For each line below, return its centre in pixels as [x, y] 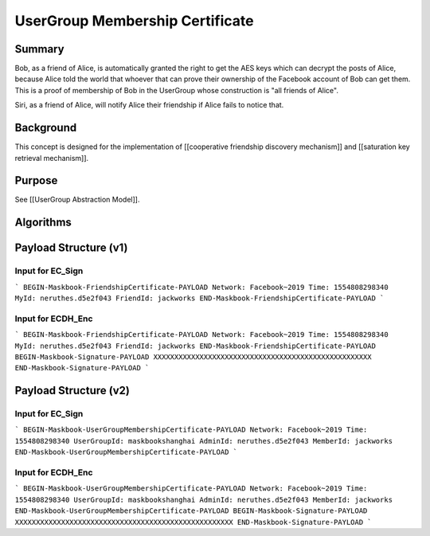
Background [46, 128]
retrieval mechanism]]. [52, 158]
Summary [39, 49]
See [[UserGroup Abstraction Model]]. [77, 200]
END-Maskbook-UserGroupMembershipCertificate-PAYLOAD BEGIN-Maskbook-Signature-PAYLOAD [191, 511]
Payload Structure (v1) [71, 248]
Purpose [36, 180]
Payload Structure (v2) [72, 391]
